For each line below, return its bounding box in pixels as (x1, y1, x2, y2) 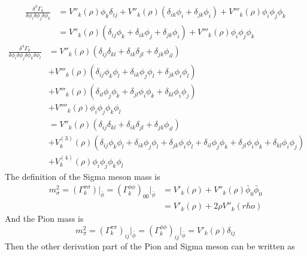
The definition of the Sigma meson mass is (5, 170, 160, 182)
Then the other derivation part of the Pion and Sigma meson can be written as (5, 239, 295, 252)
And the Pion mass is (5, 212, 84, 225)
